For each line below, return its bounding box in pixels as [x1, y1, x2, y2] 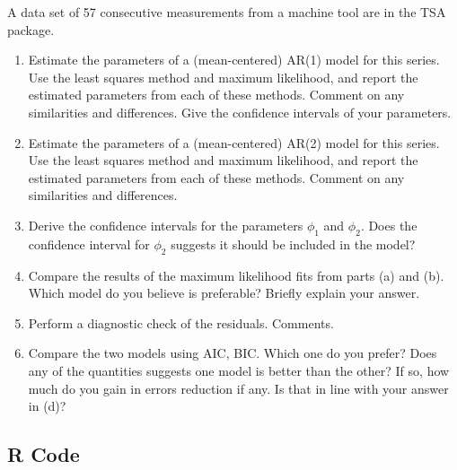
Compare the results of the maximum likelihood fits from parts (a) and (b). [28, 265, 444, 284]
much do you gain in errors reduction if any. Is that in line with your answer [28, 379, 449, 397]
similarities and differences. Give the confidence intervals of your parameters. [28, 102, 452, 121]
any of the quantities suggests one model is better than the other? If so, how [28, 361, 450, 379]
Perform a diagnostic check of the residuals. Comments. [28, 313, 334, 332]
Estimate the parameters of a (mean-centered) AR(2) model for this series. [28, 133, 440, 152]
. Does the [360, 215, 417, 234]
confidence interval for [28, 234, 150, 253]
